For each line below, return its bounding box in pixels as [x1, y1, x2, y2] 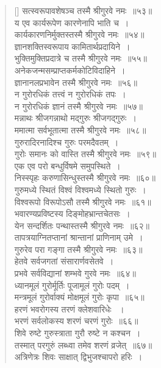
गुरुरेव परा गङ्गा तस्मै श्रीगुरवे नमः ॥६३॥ [14, 242, 143, 255]
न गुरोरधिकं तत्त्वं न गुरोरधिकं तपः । [14, 88, 126, 101]
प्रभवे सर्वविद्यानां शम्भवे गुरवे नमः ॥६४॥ [14, 267, 136, 280]
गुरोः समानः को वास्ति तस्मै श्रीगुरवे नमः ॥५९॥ [14, 147, 156, 160]
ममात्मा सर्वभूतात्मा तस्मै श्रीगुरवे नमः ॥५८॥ [14, 123, 146, 136]
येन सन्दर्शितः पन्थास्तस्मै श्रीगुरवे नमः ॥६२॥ [14, 219, 149, 232]
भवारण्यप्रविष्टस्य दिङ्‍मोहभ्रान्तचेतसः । [14, 207, 131, 220]
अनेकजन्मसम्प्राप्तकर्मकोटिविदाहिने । [14, 63, 126, 76]
